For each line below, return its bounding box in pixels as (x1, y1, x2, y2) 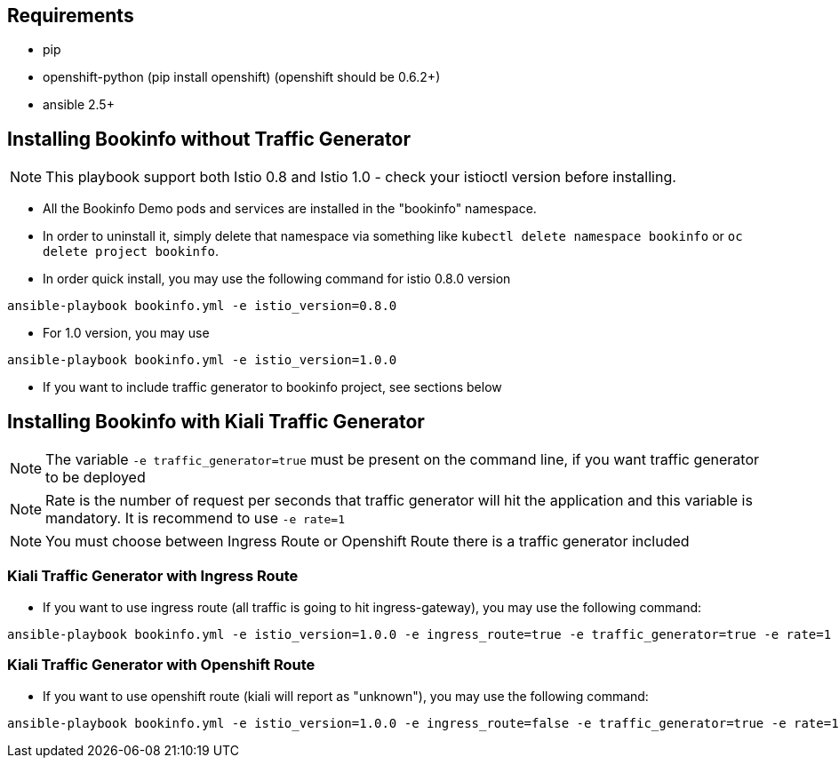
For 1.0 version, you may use (43, 325, 210, 341)
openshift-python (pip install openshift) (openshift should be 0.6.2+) (43, 69, 441, 85)
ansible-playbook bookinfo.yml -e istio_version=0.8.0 (7, 299, 397, 314)
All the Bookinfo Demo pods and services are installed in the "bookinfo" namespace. (43, 201, 537, 217)
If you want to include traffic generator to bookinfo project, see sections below (43, 379, 502, 395)
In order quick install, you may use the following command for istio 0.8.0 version (43, 271, 511, 287)
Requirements (7, 4, 134, 27)
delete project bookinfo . (43, 243, 219, 259)
